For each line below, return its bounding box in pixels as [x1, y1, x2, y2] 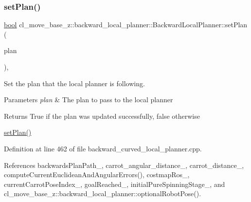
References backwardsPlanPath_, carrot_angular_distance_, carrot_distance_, [4, 160, 244, 170]
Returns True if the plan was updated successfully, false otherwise [4, 110, 200, 121]
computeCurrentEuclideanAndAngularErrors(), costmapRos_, [4, 169, 190, 180]
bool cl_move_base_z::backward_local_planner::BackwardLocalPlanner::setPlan [4, 19, 248, 30]
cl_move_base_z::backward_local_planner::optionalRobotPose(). [4, 188, 201, 199]
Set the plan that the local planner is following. [4, 78, 145, 88]
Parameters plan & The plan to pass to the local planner [4, 94, 173, 105]
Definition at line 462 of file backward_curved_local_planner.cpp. [4, 143, 202, 153]
